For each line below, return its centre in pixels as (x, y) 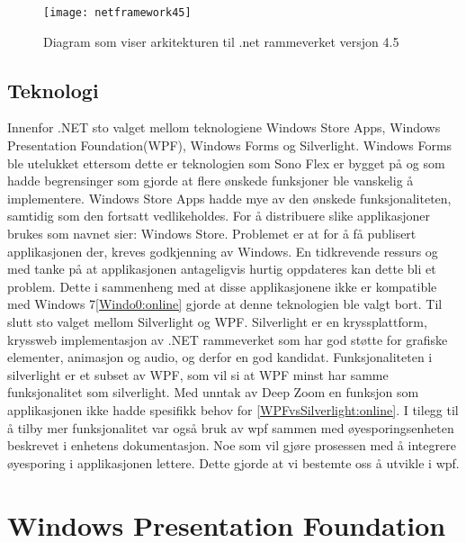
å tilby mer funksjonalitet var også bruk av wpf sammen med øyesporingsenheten (231, 427)
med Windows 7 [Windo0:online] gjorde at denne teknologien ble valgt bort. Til (225, 304)
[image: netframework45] (117, 13)
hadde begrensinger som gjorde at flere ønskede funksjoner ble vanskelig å (211, 181)
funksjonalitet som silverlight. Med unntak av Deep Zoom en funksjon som (213, 392)
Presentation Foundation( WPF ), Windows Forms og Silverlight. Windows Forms (230, 145)
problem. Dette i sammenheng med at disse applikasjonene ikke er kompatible (222, 286)
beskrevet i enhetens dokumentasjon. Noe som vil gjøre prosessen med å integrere (232, 445)
